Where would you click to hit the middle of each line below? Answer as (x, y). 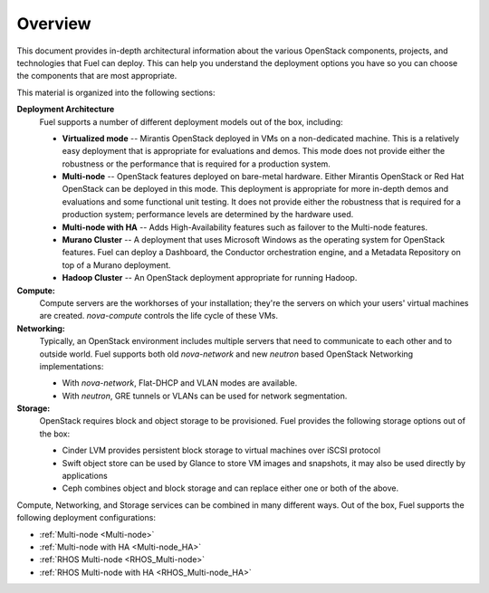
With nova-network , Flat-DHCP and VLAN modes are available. (180, 383)
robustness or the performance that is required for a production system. (196, 164)
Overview (54, 24)
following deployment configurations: (86, 518)
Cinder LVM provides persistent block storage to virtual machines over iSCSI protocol (221, 450)
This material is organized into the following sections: (116, 92)
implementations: (72, 366)
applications (85, 476)
